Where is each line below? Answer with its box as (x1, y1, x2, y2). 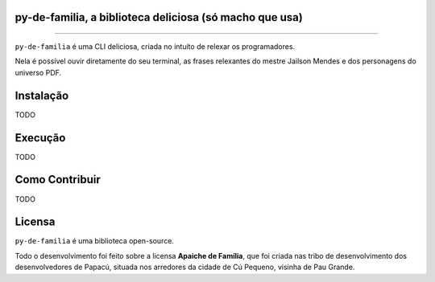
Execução (14, 131, 66, 145)
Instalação (14, 88, 69, 102)
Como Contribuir (14, 173, 101, 186)
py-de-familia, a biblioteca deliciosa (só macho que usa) (14, 10, 304, 24)
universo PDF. (14, 67, 62, 77)
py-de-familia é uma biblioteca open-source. (14, 236, 175, 246)
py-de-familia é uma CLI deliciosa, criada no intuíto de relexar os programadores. (14, 42, 296, 51)
